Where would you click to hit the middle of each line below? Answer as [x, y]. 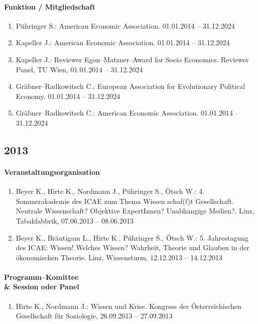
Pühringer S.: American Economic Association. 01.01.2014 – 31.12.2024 [125, 25]
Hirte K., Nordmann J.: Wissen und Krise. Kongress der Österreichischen [128, 306]
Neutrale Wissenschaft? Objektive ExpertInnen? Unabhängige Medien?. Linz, [135, 211]
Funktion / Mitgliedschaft [50, 6]
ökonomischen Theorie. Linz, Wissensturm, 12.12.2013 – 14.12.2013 [119, 257]
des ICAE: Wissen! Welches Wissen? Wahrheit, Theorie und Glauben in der [133, 247]
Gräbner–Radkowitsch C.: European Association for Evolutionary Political [131, 86]
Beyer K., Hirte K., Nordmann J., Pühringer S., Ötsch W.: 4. [110, 191]
